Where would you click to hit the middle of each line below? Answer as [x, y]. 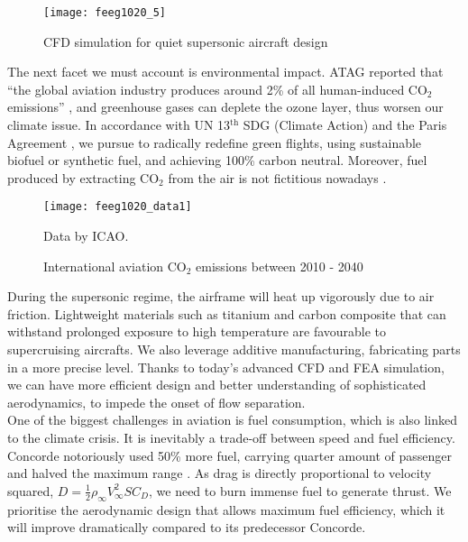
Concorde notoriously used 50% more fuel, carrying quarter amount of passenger [229, 455]
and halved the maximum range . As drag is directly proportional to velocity [220, 473]
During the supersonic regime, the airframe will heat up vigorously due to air [221, 296]
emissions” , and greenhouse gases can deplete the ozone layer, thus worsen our [225, 107]
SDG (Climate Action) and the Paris [345, 125]
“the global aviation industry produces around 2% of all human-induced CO [217, 89]
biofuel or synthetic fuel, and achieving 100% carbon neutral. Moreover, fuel [217, 160]
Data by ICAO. [86, 236]
